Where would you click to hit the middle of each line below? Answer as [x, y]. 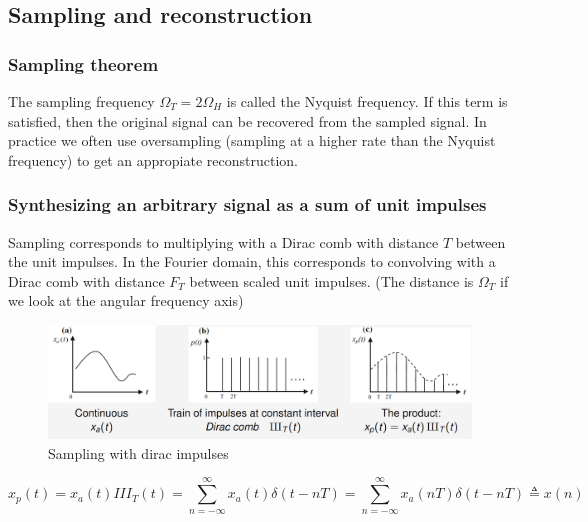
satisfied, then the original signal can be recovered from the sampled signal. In [247, 120]
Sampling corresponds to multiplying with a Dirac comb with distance [223, 241]
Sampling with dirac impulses [138, 452]
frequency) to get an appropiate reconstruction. [153, 159]
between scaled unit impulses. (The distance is [331, 280]
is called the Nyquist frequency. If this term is [367, 101]
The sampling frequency [81, 101]
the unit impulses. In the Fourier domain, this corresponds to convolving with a [252, 261]
